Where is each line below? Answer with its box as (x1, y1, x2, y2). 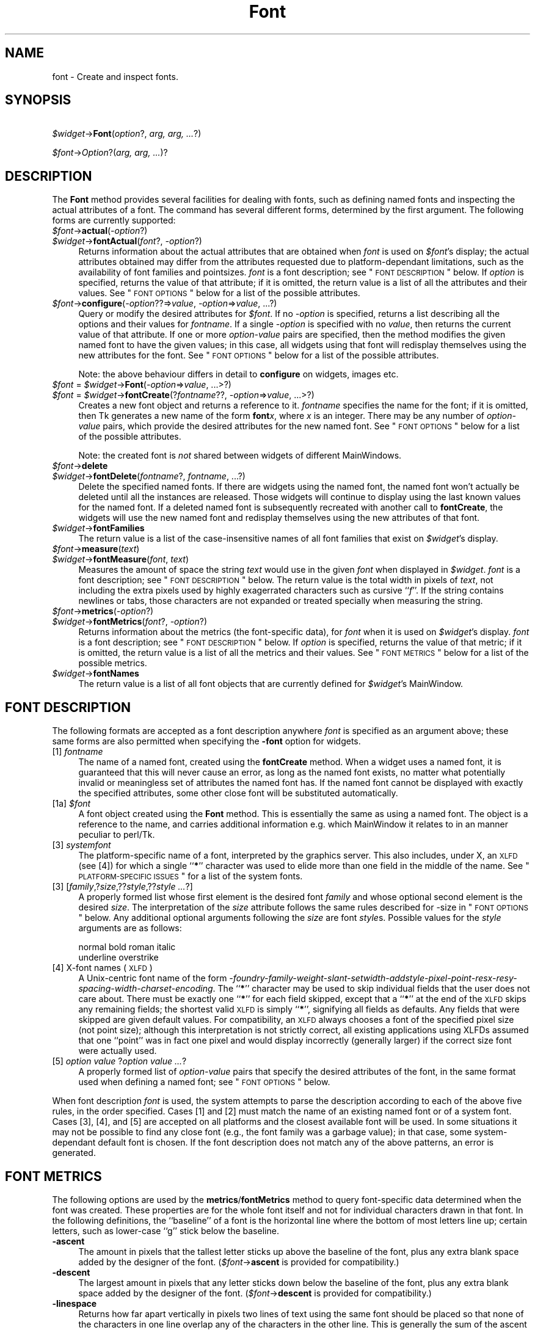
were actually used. (78, 1045, 157, 1056)
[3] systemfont (52, 840, 111, 851)
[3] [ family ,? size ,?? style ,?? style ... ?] (52, 881, 193, 892)
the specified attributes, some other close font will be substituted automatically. (78, 788, 398, 799)
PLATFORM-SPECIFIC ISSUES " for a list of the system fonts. (78, 871, 303, 882)
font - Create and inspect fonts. (52, 71, 178, 82)
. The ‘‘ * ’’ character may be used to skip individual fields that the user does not (213, 983, 530, 994)
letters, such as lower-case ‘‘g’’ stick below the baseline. (52, 1225, 279, 1236)
